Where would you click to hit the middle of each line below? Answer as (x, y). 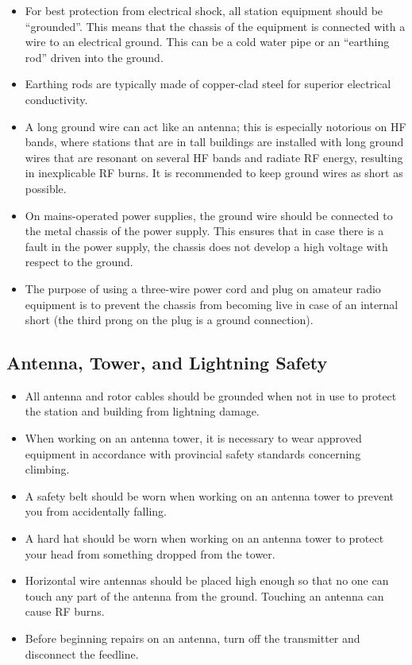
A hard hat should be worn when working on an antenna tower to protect (204, 538)
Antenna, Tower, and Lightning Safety (167, 363)
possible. (46, 188)
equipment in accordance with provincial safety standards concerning (193, 453)
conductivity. (56, 99)
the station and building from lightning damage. (142, 411)
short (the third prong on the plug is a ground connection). (169, 320)
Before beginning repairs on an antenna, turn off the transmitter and (193, 638)
